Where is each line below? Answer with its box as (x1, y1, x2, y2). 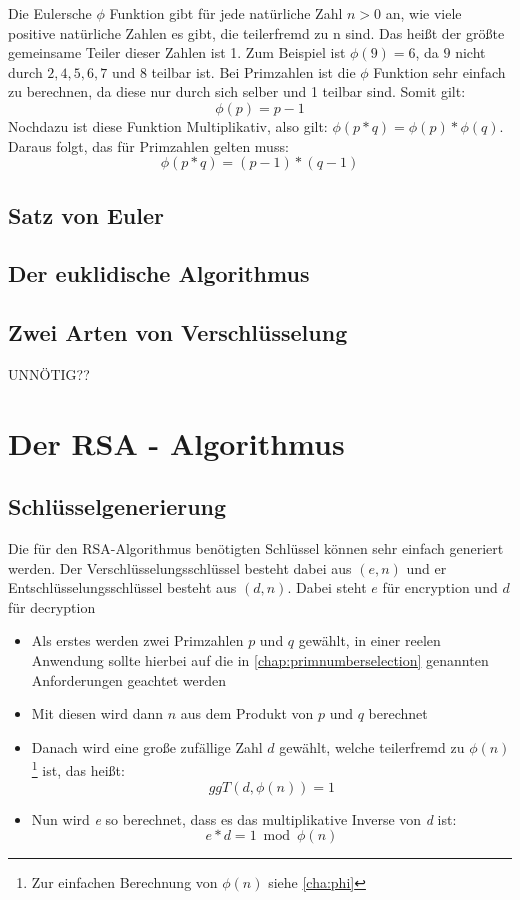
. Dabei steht (287, 577, 367, 598)
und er (406, 557, 447, 578)
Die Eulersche (8, 3, 92, 23)
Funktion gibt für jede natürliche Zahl (109, 3, 343, 23)
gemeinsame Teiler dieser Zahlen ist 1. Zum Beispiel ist (8, 42, 346, 63)
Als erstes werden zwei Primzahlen (31, 630, 244, 651)
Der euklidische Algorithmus (8, 258, 310, 289)
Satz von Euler (8, 199, 164, 230)
